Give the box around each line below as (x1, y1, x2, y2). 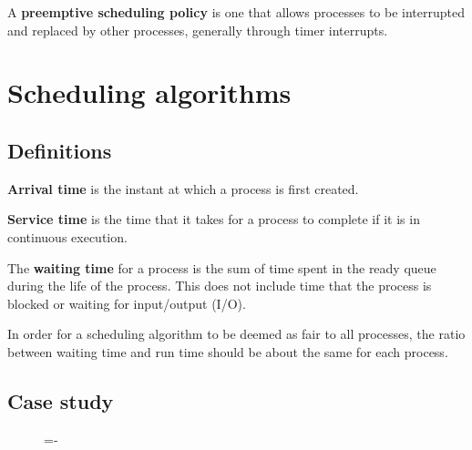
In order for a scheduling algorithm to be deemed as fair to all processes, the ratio (7, 324, 466, 343)
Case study (7, 386, 114, 414)
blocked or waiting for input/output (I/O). (7, 293, 246, 312)
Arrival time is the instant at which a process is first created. (7, 179, 359, 198)
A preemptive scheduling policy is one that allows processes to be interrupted (7, 3, 466, 21)
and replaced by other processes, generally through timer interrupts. (7, 20, 388, 39)
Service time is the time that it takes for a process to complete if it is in (7, 210, 420, 229)
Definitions (7, 136, 112, 164)
